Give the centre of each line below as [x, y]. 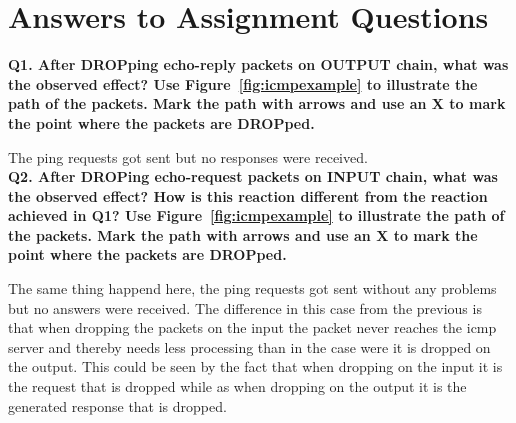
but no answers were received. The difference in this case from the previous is [245, 307]
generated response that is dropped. [117, 405]
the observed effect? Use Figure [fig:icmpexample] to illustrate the [243, 83]
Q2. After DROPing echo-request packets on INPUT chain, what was [253, 176]
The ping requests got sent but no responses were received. [188, 156]
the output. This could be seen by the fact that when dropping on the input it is [255, 366]
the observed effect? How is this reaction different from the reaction [248, 195]
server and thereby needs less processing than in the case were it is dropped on [249, 346]
